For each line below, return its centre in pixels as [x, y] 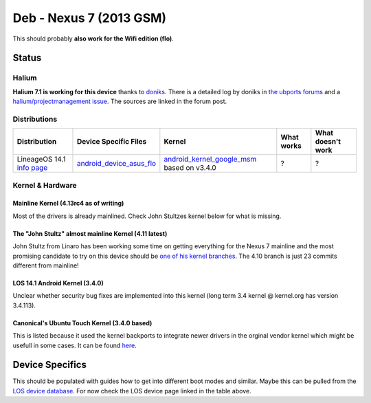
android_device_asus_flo [116, 164]
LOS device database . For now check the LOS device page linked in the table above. [132, 391]
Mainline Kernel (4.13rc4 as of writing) [68, 204]
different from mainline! [46, 265]
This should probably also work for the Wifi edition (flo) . [93, 39]
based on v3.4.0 [190, 168]
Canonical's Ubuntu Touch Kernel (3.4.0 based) [82, 323]
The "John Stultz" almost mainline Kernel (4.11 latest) [90, 233]
